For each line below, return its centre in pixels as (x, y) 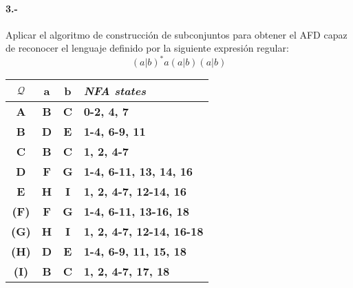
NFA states (115, 91)
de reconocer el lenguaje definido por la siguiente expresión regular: (147, 48)
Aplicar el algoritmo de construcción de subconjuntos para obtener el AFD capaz (176, 34)
